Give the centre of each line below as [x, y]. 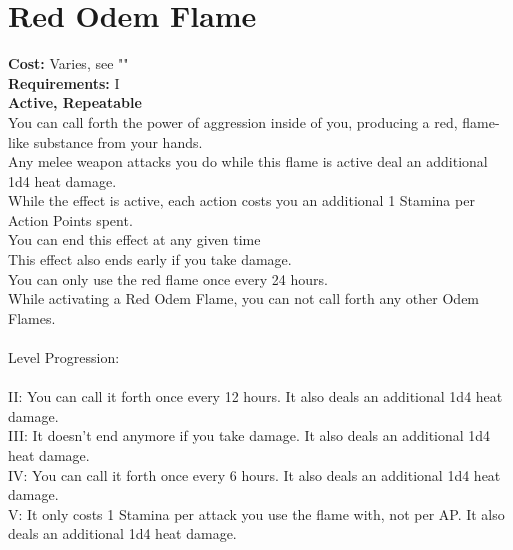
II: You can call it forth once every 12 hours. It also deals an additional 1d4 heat [255, 396]
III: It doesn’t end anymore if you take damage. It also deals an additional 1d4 [249, 435]
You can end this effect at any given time [134, 239]
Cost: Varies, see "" [68, 63]
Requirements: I [64, 82]
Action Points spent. [70, 219]
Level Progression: [64, 357]
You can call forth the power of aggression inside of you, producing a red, [233, 121]
